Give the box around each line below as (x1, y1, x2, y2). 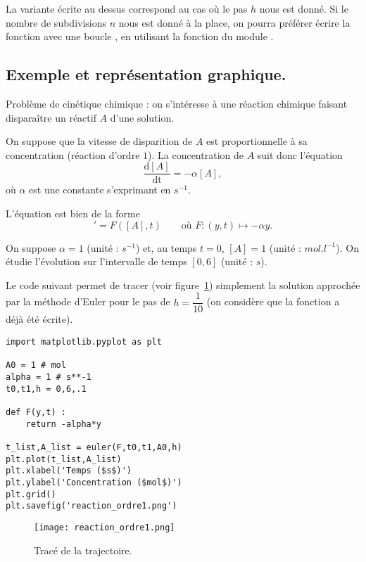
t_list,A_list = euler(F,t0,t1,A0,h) (6, 442, 182, 452)
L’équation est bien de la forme (6, 206, 140, 221)
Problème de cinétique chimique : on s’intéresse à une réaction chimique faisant (6, 96, 348, 110)
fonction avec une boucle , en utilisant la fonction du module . (6, 29, 274, 44)
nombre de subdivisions (6, 15, 107, 30)
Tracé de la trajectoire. (34, 542, 132, 557)
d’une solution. (110, 110, 175, 124)
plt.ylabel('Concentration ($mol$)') (6, 477, 182, 487)
